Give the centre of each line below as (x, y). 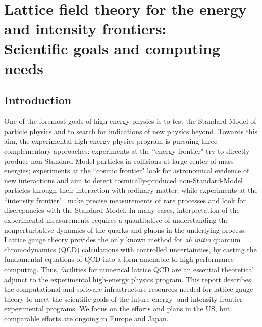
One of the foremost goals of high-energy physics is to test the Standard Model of (130, 121)
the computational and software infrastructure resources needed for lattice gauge (129, 289)
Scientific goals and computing (112, 48)
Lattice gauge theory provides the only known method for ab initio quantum (122, 240)
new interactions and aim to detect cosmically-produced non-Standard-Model (123, 180)
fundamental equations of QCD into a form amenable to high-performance (119, 259)
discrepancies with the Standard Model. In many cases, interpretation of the (122, 210)
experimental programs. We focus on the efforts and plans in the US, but (117, 309)
